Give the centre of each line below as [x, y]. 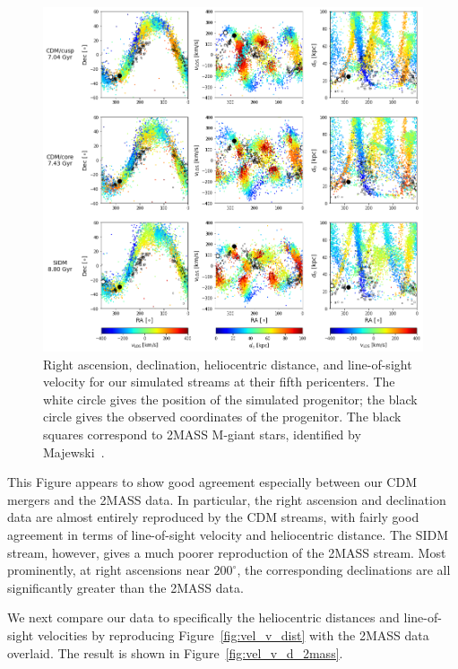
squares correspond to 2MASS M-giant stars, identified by [202, 434]
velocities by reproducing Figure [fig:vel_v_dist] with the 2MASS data [233, 634]
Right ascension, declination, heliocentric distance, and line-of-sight [228, 364]
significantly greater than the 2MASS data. [125, 587]
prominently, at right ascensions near [108, 570]
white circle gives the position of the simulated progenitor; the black [230, 399]
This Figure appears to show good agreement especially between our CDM [212, 482]
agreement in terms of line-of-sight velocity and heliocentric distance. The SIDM [228, 534]
